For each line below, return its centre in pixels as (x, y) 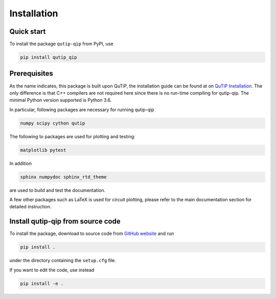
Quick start (28, 31)
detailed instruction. (30, 207)
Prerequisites (31, 73)
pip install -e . (42, 283)
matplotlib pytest (43, 150)
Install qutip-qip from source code (65, 221)
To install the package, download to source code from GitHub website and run (92, 233)
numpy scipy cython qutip (53, 123)
